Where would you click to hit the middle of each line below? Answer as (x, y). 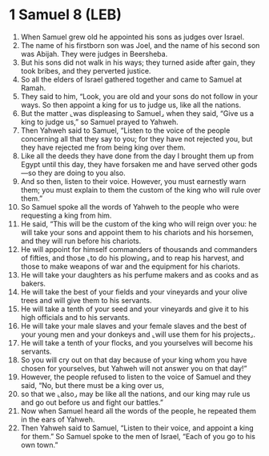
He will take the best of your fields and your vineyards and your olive (134, 292)
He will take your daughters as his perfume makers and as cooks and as (140, 274)
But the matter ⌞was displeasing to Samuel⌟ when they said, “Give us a (137, 113)
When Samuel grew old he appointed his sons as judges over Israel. (132, 37)
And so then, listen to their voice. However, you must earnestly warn (133, 181)
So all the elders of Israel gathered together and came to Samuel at (131, 79)
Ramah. (33, 88)
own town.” (39, 445)
